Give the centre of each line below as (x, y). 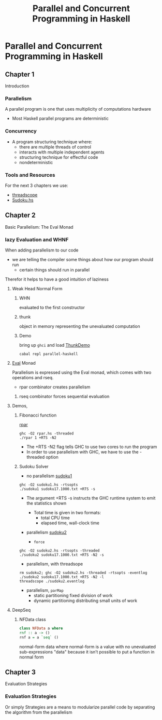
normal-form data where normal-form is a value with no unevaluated (88, 647)
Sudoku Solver (34, 466)
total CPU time (55, 518)
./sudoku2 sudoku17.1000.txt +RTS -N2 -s (61, 555)
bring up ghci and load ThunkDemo (55, 345)
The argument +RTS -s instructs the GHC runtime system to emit (91, 498)
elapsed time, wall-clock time (70, 523)
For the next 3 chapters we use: (37, 185)
